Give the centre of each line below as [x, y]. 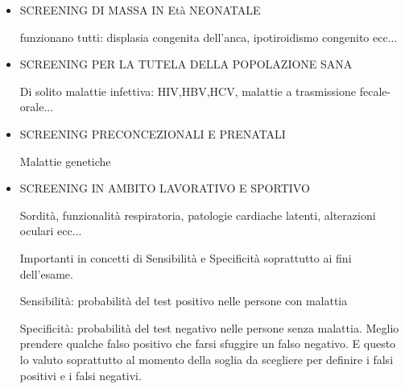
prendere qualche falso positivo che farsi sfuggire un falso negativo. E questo [208, 343]
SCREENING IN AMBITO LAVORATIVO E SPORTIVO [165, 188]
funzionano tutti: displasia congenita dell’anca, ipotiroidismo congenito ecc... [209, 37]
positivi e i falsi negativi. [81, 375]
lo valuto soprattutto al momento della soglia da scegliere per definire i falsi [207, 359]
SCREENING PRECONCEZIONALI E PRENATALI [153, 133]
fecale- [375, 91]
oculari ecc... [51, 231]
